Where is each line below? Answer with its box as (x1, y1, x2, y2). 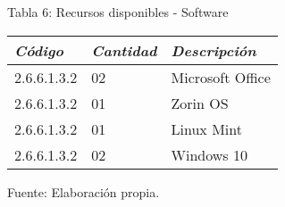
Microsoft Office (171, 66, 271, 87)
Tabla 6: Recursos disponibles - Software (7, 3, 229, 21)
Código (14, 39, 63, 61)
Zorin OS (171, 92, 229, 113)
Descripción (171, 39, 256, 61)
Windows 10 (171, 144, 247, 165)
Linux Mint (171, 118, 242, 139)
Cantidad (91, 39, 157, 61)
